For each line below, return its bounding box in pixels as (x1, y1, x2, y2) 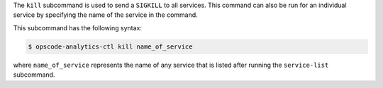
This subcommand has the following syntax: (13, 23, 142, 32)
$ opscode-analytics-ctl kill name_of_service (28, 42, 193, 51)
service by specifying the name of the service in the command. (13, 11, 198, 19)
